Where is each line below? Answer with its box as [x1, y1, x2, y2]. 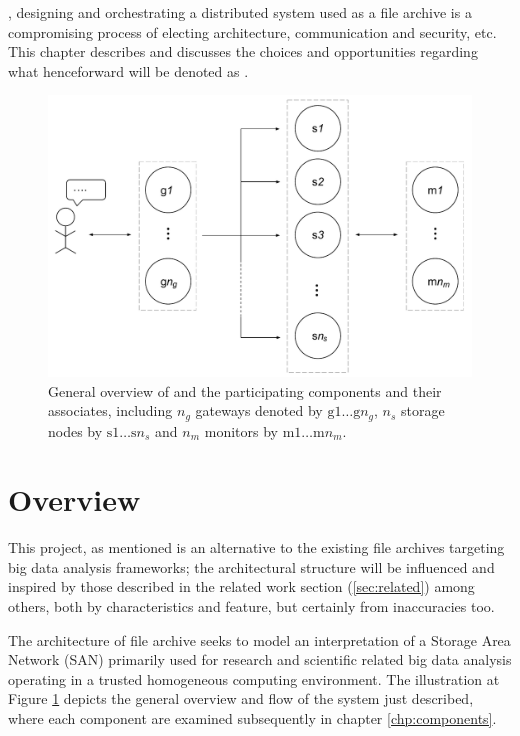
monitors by [204, 420, 278, 441]
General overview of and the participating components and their [48, 380, 442, 401]
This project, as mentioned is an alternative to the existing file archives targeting [8, 537, 505, 558]
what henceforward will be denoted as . [8, 60, 249, 81]
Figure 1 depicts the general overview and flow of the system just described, [8, 688, 474, 709]
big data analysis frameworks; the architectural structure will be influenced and [8, 556, 495, 577]
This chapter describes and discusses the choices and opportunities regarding [8, 41, 478, 62]
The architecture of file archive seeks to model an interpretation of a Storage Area [8, 629, 511, 650]
